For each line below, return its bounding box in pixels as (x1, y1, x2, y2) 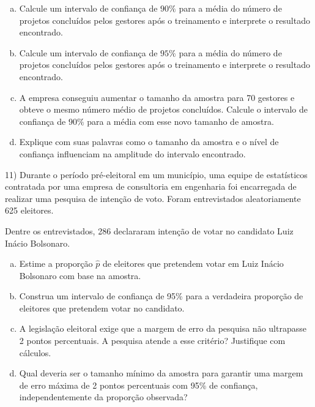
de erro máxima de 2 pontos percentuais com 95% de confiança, (19, 378, 258, 391)
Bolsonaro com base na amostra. (19, 269, 141, 282)
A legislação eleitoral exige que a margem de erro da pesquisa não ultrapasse (19, 322, 306, 335)
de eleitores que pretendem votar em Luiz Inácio (102, 257, 284, 270)
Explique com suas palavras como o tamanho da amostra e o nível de (19, 135, 279, 148)
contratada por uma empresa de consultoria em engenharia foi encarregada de (5, 180, 297, 193)
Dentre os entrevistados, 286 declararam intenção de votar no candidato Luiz (5, 224, 294, 237)
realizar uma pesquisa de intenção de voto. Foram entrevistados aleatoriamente (5, 192, 301, 204)
